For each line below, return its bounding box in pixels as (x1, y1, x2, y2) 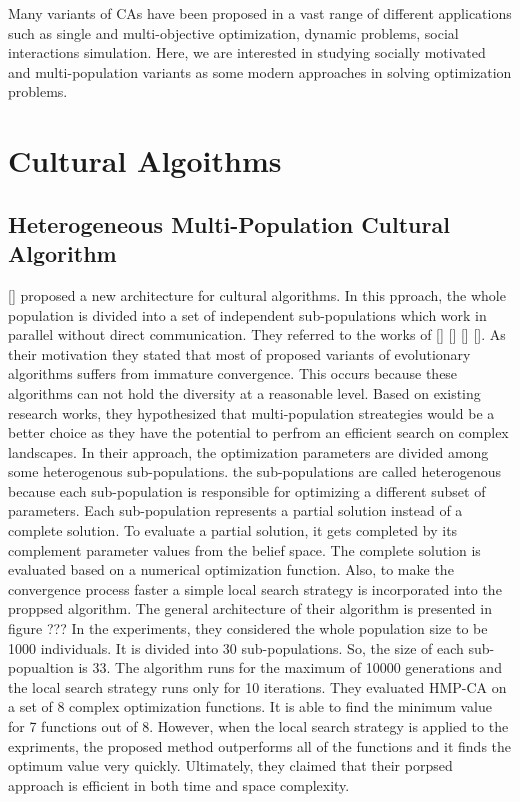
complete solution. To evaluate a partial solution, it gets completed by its (8, 520, 458, 541)
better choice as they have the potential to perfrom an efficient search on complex (8, 422, 509, 443)
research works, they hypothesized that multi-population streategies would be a (8, 402, 495, 423)
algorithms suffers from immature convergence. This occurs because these (8, 363, 458, 384)
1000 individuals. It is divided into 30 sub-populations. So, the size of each (8, 637, 464, 658)
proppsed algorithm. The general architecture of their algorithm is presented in (8, 598, 492, 619)
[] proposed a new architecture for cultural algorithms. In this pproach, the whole (8, 284, 506, 305)
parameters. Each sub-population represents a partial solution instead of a (8, 500, 463, 521)
